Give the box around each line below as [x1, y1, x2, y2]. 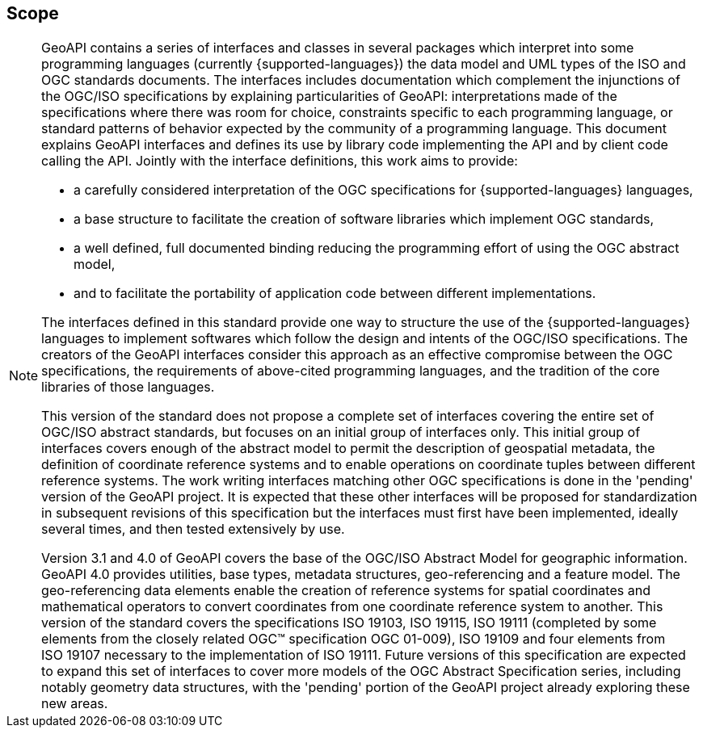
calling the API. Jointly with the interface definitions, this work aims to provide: [41, 153, 518, 170]
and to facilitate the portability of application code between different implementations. [74, 285, 596, 302]
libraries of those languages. [41, 379, 215, 396]
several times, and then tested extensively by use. [41, 521, 345, 538]
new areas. [41, 695, 108, 712]
